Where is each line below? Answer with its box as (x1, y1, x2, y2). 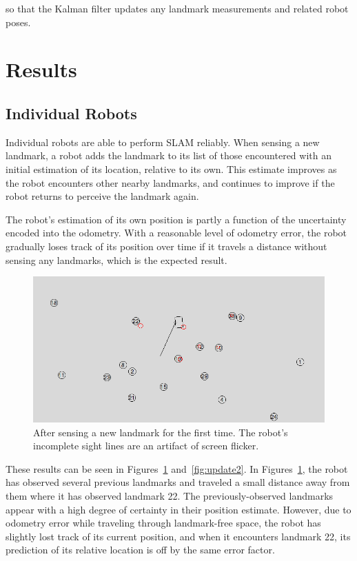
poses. (6, 14, 31, 29)
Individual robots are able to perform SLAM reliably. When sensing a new (6, 134, 320, 149)
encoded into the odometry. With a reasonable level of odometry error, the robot (6, 225, 347, 240)
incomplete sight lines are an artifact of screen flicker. (33, 438, 259, 453)
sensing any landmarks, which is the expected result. (6, 252, 227, 267)
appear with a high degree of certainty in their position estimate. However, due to (6, 502, 351, 516)
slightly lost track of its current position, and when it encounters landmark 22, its (6, 529, 351, 543)
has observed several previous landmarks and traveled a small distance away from (6, 475, 350, 489)
